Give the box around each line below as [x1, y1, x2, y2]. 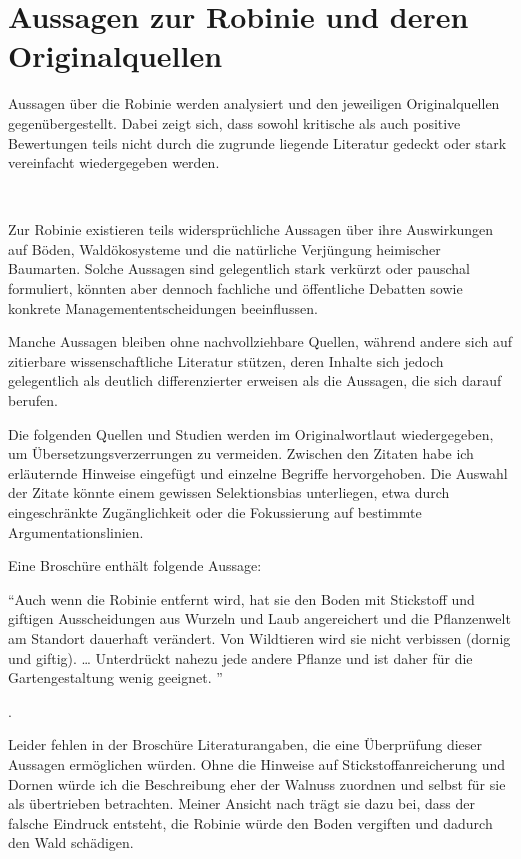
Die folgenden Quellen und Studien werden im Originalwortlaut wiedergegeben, [8, 423, 494, 444]
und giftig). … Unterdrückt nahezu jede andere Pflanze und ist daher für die [8, 647, 473, 668]
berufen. [8, 390, 58, 411]
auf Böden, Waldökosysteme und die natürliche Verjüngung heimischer [8, 238, 441, 259]
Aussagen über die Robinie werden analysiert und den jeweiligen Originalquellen [8, 93, 500, 114]
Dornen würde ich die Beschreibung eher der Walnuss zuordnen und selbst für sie [8, 773, 506, 794]
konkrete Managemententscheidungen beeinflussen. [8, 297, 318, 318]
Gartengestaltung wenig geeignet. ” [8, 667, 223, 688]
